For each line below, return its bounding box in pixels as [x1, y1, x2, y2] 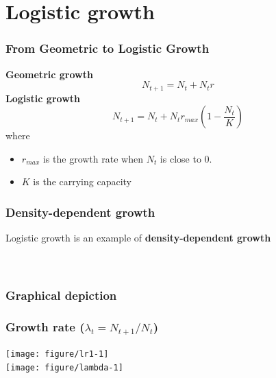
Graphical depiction [5, 286, 117, 303]
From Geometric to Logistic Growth [5, 40, 210, 57]
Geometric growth [5, 67, 93, 81]
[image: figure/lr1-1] [5, 349, 109, 359]
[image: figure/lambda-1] [5, 362, 123, 373]
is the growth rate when [42, 151, 143, 165]
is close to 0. [160, 151, 212, 165]
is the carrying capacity [33, 174, 132, 189]
